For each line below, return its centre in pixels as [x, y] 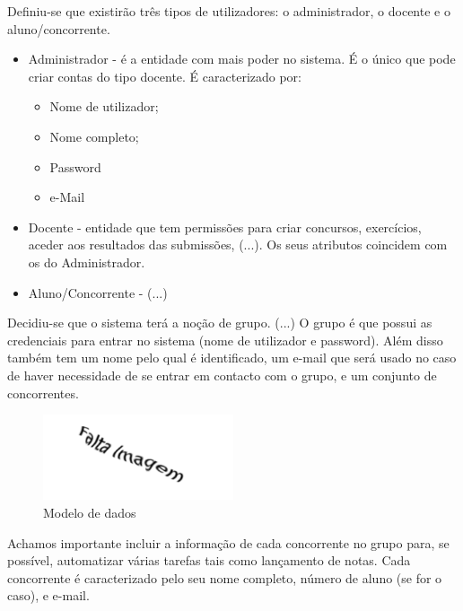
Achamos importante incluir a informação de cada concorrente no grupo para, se [228, 542]
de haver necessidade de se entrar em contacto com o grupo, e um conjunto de [222, 375]
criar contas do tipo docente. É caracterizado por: [165, 76]
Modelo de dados [90, 513]
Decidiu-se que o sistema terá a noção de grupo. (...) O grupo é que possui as [220, 323]
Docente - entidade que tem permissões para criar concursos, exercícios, [225, 227]
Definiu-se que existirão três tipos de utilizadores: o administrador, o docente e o [229, 11]
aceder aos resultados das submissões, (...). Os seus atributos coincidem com [238, 244]
